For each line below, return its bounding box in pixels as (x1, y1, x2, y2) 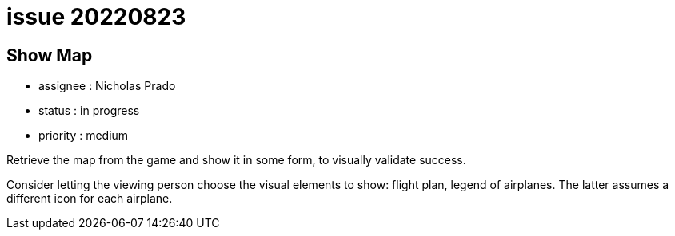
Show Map (6, 45, 93, 65)
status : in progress (38, 104, 140, 118)
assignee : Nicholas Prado (38, 79, 176, 93)
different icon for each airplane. (6, 191, 173, 206)
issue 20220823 (6, 3, 186, 30)
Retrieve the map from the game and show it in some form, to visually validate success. (6, 153, 466, 167)
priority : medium (38, 128, 129, 143)
